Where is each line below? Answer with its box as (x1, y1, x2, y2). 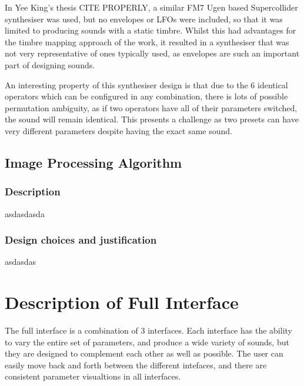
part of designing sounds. (5, 58, 95, 71)
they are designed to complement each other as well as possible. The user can (5, 347, 283, 360)
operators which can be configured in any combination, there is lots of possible (5, 90, 288, 102)
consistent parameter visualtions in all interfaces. (5, 370, 181, 382)
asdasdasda (5, 207, 45, 219)
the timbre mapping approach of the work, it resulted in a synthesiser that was (5, 35, 289, 48)
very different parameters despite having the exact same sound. (5, 124, 232, 137)
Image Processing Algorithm (5, 153, 182, 171)
